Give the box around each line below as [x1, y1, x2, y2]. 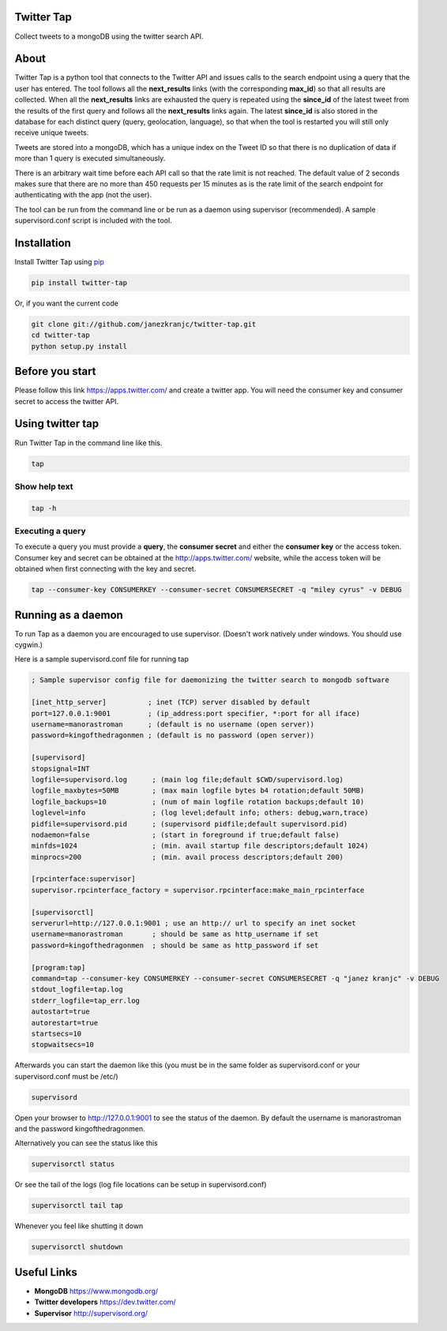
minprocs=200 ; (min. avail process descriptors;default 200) [31, 853, 344, 861]
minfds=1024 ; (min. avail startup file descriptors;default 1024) [31, 842, 369, 850]
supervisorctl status [31, 1160, 115, 1168]
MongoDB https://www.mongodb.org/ [34, 1286, 159, 1295]
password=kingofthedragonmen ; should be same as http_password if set [31, 940, 319, 950]
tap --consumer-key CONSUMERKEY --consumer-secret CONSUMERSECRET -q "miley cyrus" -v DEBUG [31, 585, 402, 594]
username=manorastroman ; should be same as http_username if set [31, 930, 319, 939]
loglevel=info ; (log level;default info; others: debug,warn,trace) [31, 808, 369, 817]
